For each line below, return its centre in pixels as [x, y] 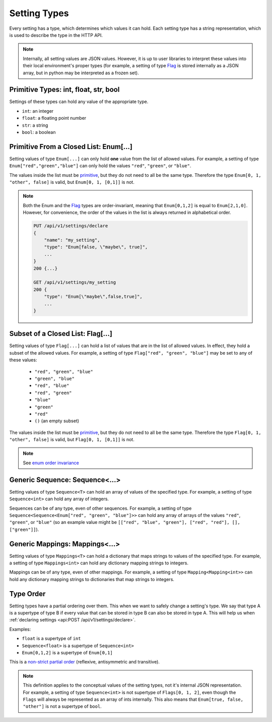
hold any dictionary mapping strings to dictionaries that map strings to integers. [92, 579]
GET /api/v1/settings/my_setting [75, 282]
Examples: [20, 629]
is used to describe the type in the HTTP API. [56, 35]
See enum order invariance [51, 463]
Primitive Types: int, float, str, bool [64, 90]
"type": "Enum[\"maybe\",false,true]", [93, 297]
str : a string [35, 125]
